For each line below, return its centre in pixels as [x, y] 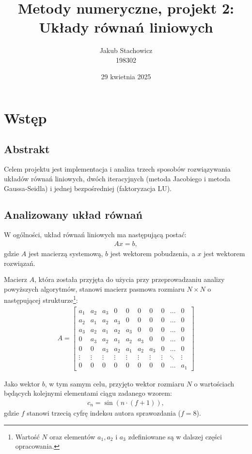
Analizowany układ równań [73, 214]
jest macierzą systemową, [66, 253]
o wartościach [214, 383]
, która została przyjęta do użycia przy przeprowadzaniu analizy [130, 279]
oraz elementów [72, 436]
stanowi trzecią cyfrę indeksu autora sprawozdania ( [104, 412]
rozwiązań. [20, 263]
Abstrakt [27, 148]
